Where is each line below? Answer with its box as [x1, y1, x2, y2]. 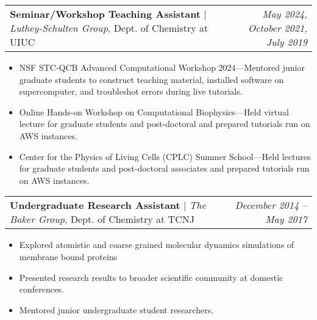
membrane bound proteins [19, 250, 118, 263]
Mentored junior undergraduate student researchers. [19, 303, 214, 316]
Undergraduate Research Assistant [10, 198, 180, 213]
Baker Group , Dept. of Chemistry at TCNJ [10, 212, 194, 227]
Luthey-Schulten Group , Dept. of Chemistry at [10, 21, 208, 35]
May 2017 [265, 212, 307, 227]
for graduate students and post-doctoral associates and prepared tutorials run [19, 162, 310, 175]
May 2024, [262, 7, 307, 21]
